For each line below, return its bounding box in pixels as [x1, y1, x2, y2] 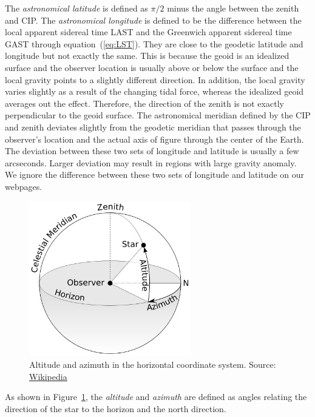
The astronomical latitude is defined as [5, 2, 148, 14]
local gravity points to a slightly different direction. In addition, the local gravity [5, 73, 305, 86]
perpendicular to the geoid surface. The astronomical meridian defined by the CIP [5, 109, 311, 121]
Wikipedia [29, 370, 67, 382]
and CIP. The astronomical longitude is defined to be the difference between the [5, 13, 302, 26]
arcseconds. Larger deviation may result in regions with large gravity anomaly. [5, 156, 297, 169]
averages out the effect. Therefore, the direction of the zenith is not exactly [5, 97, 284, 109]
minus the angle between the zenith [167, 2, 299, 14]
